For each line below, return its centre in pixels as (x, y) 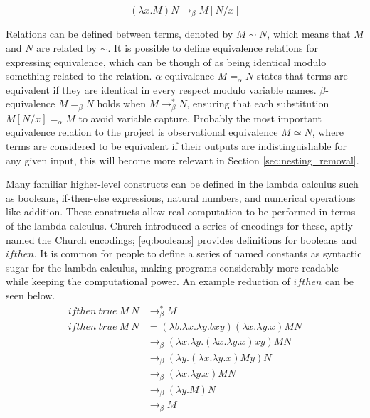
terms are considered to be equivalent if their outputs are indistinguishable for (176, 146)
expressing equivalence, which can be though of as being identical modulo (166, 61)
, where (328, 132)
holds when (121, 103)
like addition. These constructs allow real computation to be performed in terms (181, 211)
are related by (67, 48)
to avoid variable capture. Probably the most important (200, 118)
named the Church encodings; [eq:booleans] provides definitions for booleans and (182, 239)
